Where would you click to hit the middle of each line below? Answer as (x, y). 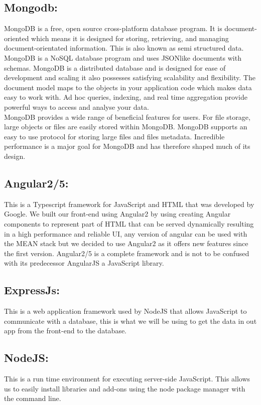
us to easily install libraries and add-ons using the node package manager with (125, 388)
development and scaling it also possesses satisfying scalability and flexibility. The (130, 77)
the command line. (33, 398)
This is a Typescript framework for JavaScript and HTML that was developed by (129, 204)
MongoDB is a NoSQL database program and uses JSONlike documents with (123, 57)
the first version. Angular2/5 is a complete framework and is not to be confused (127, 253)
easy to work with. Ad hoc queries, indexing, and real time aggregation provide (126, 97)
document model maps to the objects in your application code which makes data (128, 87)
